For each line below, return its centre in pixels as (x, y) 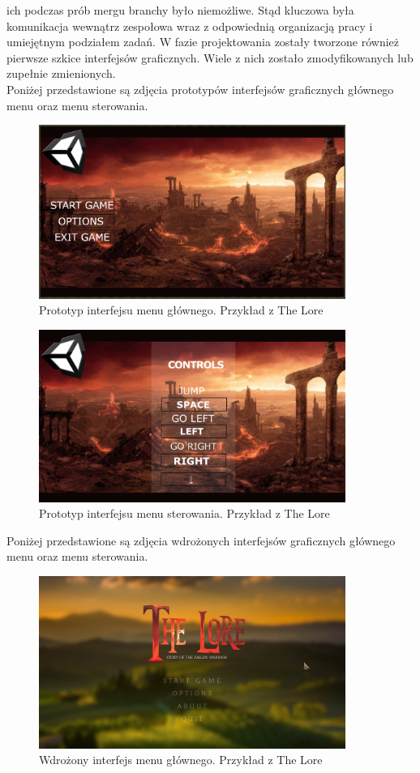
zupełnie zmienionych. (61, 73)
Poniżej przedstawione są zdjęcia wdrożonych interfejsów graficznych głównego (201, 540)
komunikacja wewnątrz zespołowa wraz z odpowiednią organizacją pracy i (190, 26)
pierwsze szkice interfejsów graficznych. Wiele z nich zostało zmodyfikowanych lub (210, 57)
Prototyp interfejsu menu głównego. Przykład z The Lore (181, 310)
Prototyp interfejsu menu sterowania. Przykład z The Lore (184, 513)
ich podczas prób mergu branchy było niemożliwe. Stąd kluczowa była (180, 10)
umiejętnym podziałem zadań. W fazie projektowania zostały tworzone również (203, 42)
